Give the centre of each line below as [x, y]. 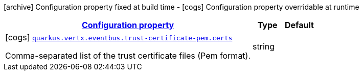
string [264, 46]
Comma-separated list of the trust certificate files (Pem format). [128, 56]
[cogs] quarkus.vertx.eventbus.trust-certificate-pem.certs [119, 37]
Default [299, 25]
